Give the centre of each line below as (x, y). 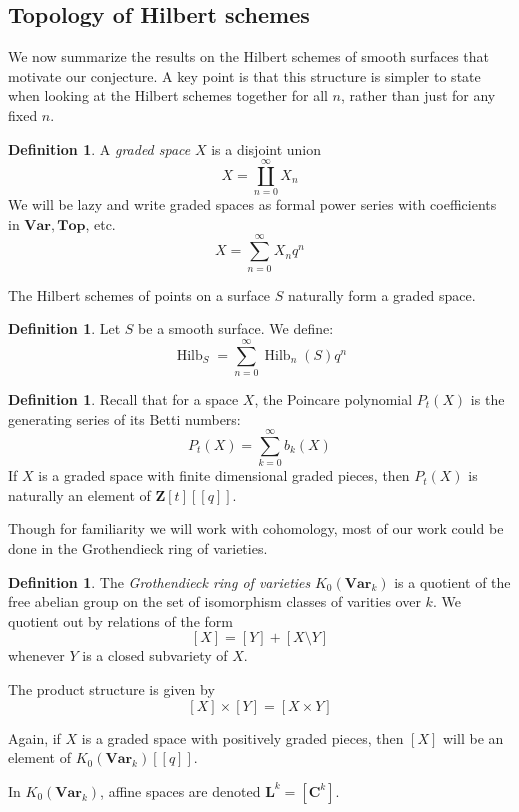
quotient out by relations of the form (120, 620)
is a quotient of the (452, 581)
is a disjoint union (266, 148)
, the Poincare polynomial (333, 398)
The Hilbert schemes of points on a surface (139, 294)
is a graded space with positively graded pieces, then (242, 737)
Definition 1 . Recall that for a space (123, 398)
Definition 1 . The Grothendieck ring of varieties (159, 581)
